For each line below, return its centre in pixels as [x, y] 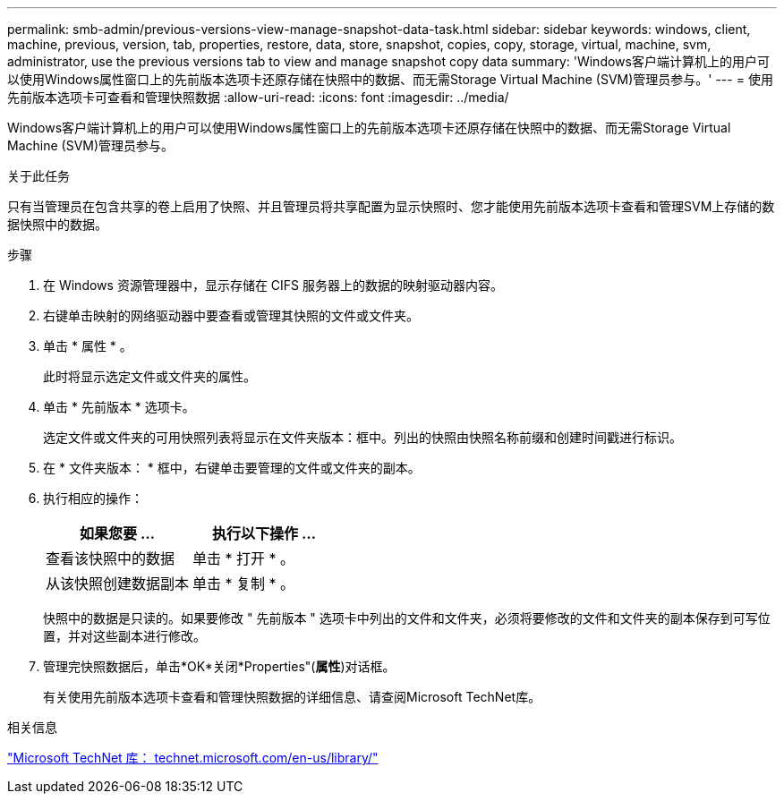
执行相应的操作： [93, 498]
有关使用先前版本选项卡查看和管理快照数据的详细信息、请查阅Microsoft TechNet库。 [292, 697]
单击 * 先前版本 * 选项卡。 [119, 407]
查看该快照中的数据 [111, 558]
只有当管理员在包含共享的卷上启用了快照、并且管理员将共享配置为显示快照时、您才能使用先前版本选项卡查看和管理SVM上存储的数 [391, 206]
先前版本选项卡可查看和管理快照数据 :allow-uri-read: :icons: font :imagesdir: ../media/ [258, 97]
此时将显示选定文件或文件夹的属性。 [149, 376]
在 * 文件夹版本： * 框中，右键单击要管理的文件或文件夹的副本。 [232, 468]
